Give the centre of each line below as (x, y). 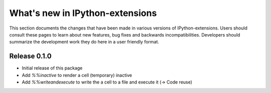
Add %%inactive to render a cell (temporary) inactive (77, 75)
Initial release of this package (52, 68)
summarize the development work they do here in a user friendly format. (84, 42)
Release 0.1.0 (31, 56)
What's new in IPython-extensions (83, 13)
